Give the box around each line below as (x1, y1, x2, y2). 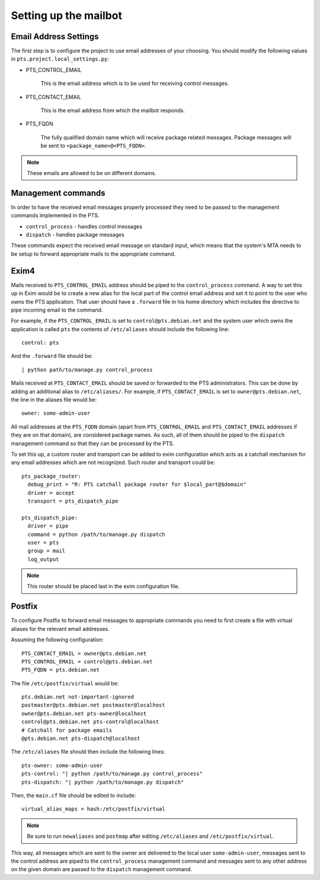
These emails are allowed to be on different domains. (27, 169, 156, 176)
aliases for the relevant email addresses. (11, 625, 110, 632)
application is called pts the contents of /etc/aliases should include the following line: (11, 325, 229, 332)
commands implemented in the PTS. (11, 212, 100, 219)
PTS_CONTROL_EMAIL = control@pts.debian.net (21, 658, 153, 665)
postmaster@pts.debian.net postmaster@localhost (21, 702, 165, 709)
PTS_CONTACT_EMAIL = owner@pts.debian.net (21, 650, 147, 657)
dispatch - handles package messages (25, 231, 124, 239)
